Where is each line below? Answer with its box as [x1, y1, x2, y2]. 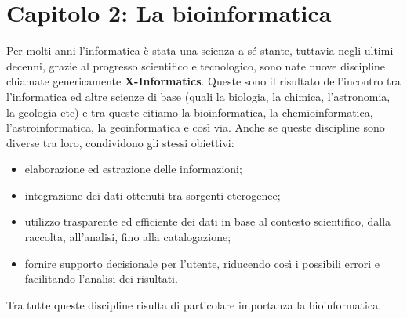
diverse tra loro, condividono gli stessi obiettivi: [6, 134, 234, 150]
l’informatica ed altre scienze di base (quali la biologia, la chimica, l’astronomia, [6, 88, 391, 104]
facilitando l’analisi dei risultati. [24, 270, 178, 287]
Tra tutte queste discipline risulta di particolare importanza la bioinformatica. [6, 296, 382, 313]
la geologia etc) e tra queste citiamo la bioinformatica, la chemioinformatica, [6, 103, 373, 120]
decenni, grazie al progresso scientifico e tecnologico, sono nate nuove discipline [6, 57, 386, 74]
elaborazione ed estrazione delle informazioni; [24, 161, 242, 177]
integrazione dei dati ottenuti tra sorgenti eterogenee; [24, 186, 281, 203]
